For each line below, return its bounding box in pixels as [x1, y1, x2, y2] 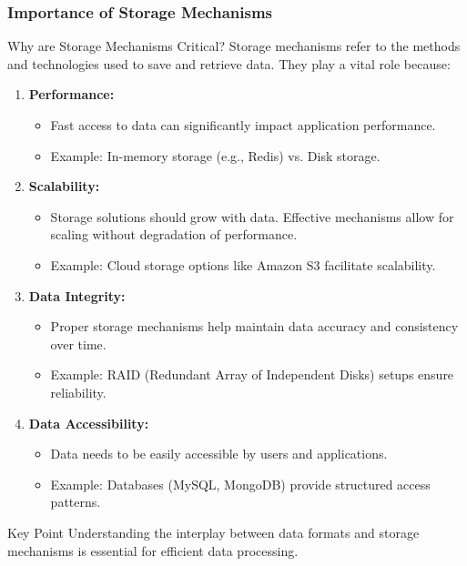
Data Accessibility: [28, 413, 149, 432]
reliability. [50, 382, 107, 401]
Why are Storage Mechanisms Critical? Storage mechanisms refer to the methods [7, 36, 461, 56]
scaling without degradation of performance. [50, 225, 298, 244]
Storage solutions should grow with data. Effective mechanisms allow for [50, 207, 454, 226]
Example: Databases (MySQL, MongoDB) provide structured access [50, 474, 431, 493]
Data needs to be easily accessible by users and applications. [50, 444, 388, 463]
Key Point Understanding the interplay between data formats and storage [7, 522, 420, 541]
